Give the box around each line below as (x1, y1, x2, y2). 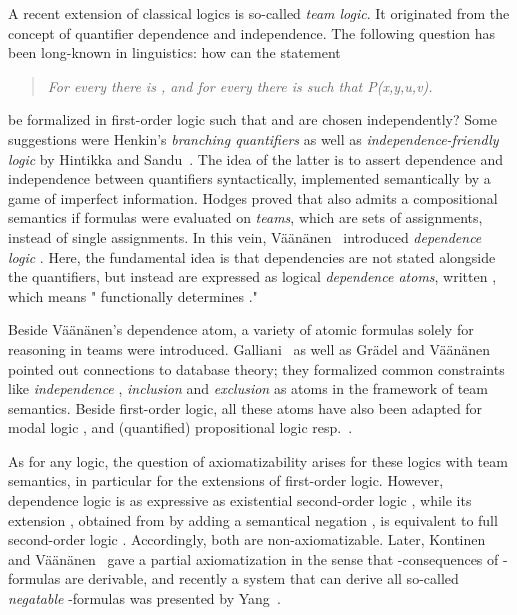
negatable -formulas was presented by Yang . (8, 588, 281, 609)
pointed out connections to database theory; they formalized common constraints (8, 358, 505, 379)
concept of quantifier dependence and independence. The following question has (8, 22, 496, 43)
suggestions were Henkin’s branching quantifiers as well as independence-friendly (8, 128, 499, 149)
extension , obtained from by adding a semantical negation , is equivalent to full (8, 509, 498, 530)
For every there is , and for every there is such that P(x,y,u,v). (47, 75, 433, 96)
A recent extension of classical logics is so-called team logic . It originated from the (8, 3, 510, 23)
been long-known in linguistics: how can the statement (8, 42, 341, 63)
